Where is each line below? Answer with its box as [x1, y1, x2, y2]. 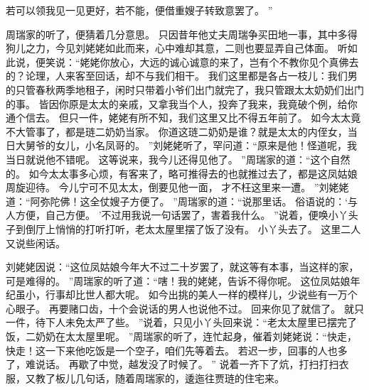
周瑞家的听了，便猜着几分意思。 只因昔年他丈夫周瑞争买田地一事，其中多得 [6, 26, 358, 41]
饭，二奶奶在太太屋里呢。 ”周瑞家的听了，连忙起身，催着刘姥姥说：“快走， [6, 329, 357, 344]
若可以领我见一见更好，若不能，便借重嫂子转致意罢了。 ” [6, 3, 273, 17]
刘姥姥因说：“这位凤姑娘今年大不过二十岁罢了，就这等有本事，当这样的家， [6, 259, 359, 274]
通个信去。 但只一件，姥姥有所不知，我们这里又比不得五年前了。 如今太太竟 [6, 110, 361, 125]
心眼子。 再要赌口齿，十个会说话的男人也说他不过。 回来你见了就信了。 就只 [6, 300, 364, 315]
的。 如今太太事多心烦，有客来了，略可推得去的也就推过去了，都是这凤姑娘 [6, 166, 358, 180]
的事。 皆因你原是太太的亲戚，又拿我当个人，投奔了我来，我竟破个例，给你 [6, 96, 358, 111]
